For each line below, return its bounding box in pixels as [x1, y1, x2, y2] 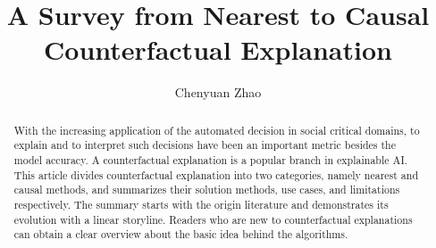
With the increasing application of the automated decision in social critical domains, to [13, 122, 420, 137]
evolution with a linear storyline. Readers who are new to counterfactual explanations [13, 211, 413, 227]
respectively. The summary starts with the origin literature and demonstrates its [13, 196, 389, 211]
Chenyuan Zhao [174, 83, 262, 102]
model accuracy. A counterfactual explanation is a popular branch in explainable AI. [13, 153, 407, 168]
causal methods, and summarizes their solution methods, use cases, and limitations [13, 182, 400, 197]
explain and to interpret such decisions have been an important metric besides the [13, 137, 396, 153]
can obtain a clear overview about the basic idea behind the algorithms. [13, 227, 348, 242]
